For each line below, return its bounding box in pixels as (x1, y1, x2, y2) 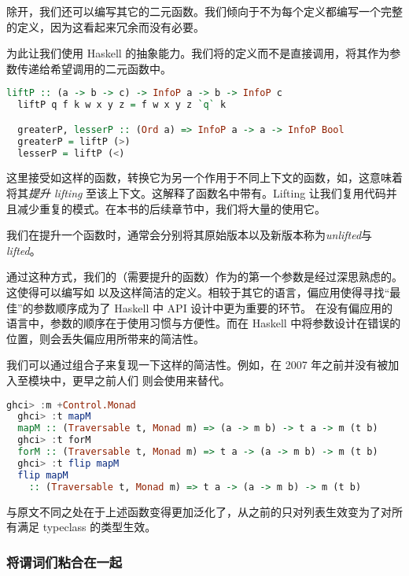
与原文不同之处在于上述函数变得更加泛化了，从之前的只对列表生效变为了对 (6, 503, 392, 519)
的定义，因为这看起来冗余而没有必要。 (6, 18, 204, 35)
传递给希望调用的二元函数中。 (17, 60, 171, 76)
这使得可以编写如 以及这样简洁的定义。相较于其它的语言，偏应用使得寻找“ (6, 283, 390, 300)
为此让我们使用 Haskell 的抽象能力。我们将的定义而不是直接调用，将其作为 (6, 45, 390, 61)
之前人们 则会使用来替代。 (94, 371, 230, 388)
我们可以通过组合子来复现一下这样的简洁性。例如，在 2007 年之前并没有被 (6, 356, 389, 373)
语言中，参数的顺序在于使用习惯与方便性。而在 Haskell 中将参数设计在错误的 (6, 315, 401, 331)
